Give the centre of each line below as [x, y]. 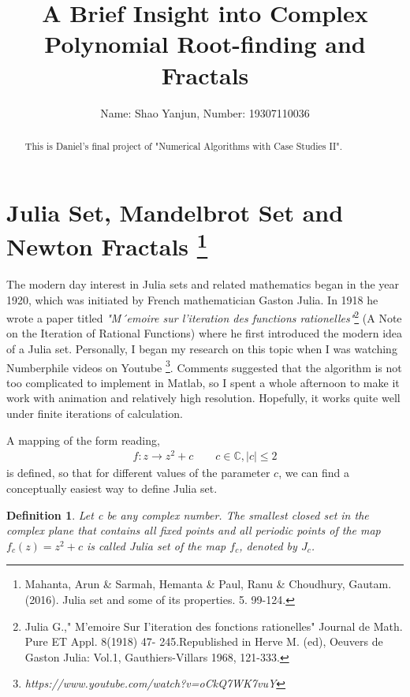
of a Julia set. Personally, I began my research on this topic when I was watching [202, 349]
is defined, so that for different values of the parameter [138, 473]
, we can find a [314, 473]
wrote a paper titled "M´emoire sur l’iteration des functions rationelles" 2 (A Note [204, 317]
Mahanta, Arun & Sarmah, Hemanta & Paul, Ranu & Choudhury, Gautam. [208, 584]
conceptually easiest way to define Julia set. [112, 488]
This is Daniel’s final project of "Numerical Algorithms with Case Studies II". [184, 145]
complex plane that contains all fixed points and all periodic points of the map [194, 530]
